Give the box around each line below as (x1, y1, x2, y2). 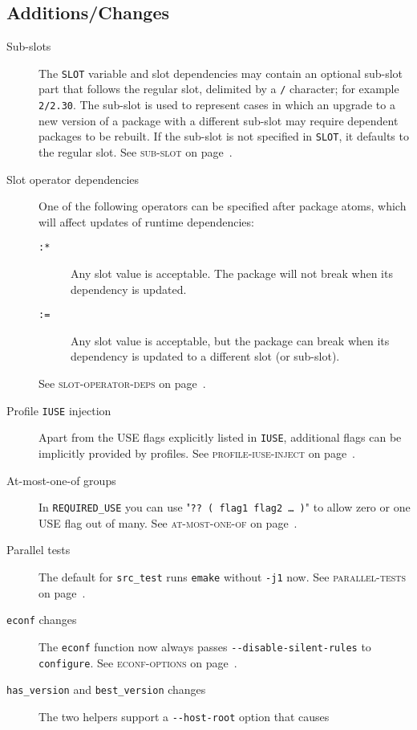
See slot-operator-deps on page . (38, 375, 206, 392)
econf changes (6, 611, 77, 628)
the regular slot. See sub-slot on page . (38, 144, 233, 161)
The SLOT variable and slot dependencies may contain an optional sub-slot (38, 64, 403, 81)
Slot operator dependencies (6, 170, 140, 187)
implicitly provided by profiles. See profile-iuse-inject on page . (38, 444, 355, 461)
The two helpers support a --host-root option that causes (38, 708, 330, 724)
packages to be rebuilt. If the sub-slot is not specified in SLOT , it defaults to (38, 128, 409, 145)
